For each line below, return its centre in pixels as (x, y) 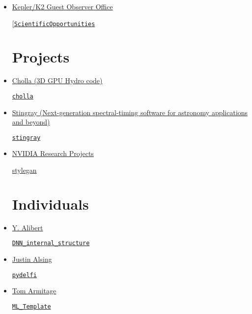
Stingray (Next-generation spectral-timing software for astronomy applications (130, 112)
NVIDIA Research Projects (53, 153)
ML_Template (31, 306)
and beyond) (31, 122)
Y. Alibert (28, 227)
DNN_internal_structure (51, 243)
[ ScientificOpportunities (54, 23)
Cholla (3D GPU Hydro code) (57, 80)
